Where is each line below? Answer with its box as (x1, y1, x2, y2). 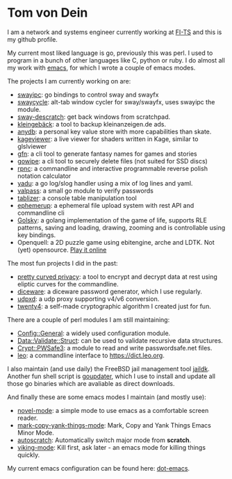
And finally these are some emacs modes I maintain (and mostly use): (7, 393, 206, 401)
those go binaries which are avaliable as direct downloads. (7, 379, 175, 387)
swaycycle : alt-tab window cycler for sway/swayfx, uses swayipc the (17, 97, 215, 106)
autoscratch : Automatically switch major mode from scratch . (17, 436, 192, 444)
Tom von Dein (7, 5, 88, 21)
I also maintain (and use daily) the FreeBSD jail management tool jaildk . (7, 364, 210, 373)
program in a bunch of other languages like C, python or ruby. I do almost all (7, 56, 226, 64)
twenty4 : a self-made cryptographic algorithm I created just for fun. (17, 302, 212, 310)
